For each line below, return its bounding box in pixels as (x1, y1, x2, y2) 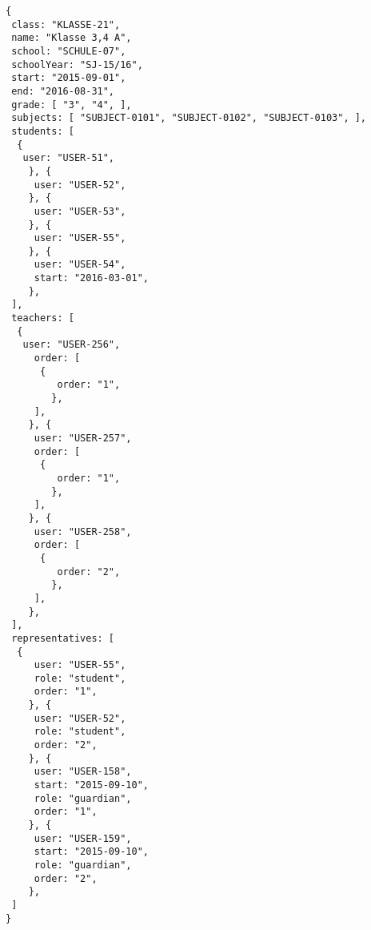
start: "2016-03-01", (34, 272, 149, 284)
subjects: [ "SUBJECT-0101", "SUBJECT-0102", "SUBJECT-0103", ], (11, 112, 367, 124)
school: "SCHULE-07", (11, 45, 126, 57)
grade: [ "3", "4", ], (11, 99, 132, 111)
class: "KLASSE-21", (11, 18, 121, 30)
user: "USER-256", (22, 339, 121, 351)
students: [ (11, 125, 74, 137)
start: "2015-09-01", (11, 72, 126, 84)
